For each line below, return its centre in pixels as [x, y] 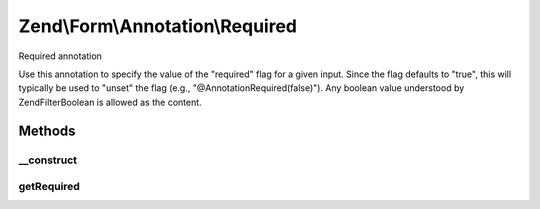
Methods [47, 130]
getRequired [49, 187]
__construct [48, 160]
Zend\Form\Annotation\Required [157, 26]
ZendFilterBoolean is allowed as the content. [110, 102]
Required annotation [60, 56]
